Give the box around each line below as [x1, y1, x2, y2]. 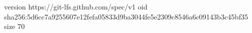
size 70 [4, 21, 25, 31]
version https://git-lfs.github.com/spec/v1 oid [4, 1, 148, 11]
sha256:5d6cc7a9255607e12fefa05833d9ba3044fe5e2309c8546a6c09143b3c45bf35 [4, 11, 248, 21]
